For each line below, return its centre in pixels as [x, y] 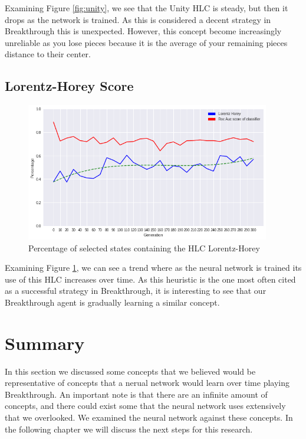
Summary [45, 343]
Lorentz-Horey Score [69, 86]
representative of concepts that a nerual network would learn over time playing [147, 383]
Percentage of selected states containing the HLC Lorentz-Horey [144, 248]
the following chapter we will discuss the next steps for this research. [129, 429]
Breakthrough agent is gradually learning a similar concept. [112, 302]
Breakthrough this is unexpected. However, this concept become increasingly [143, 31]
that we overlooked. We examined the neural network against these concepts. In [149, 417]
